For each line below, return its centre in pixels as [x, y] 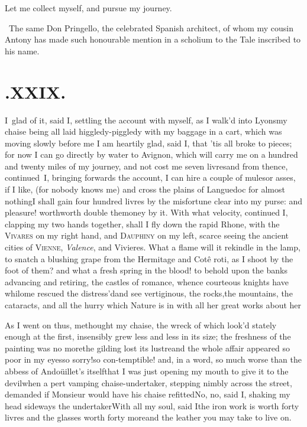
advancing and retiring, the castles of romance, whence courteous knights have [147, 281]
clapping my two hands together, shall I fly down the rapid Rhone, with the [142, 224]
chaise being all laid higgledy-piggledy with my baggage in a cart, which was [143, 131]
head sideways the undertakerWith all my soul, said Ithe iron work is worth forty [152, 405]
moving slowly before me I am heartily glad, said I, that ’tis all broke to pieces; [148, 143]
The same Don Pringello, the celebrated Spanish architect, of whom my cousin [151, 27]
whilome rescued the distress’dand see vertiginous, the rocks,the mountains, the [149, 293]
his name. [22, 50]
